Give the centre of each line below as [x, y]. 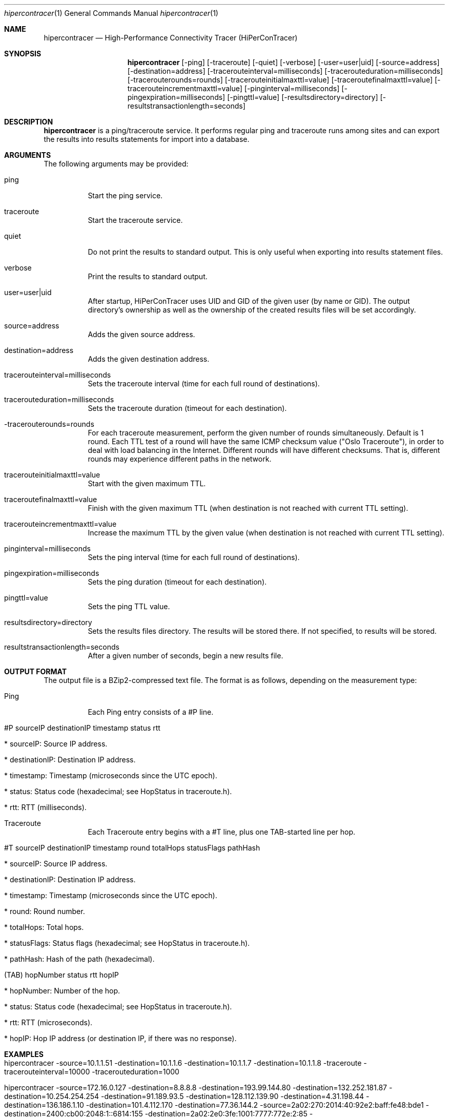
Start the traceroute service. [135, 220]
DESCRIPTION [29, 122]
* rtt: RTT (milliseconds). [45, 807]
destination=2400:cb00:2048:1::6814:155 [74, 1114]
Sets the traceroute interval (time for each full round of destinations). [204, 384]
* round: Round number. [45, 911]
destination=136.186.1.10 [44, 1105]
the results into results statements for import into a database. [147, 139]
